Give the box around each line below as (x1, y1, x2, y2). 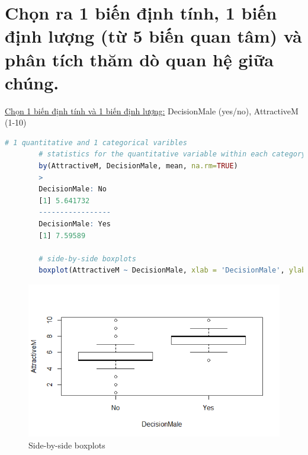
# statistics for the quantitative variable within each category (38, 150, 306, 159)
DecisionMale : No (38, 185, 107, 194)
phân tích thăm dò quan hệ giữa (5, 47, 274, 71)
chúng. (5, 70, 59, 94)
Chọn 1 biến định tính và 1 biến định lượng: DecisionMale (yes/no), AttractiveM (5, 104, 299, 117)
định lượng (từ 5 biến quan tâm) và (5, 24, 302, 48)
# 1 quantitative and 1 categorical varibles (5, 138, 187, 147)
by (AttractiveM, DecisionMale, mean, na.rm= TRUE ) (38, 162, 238, 171)
